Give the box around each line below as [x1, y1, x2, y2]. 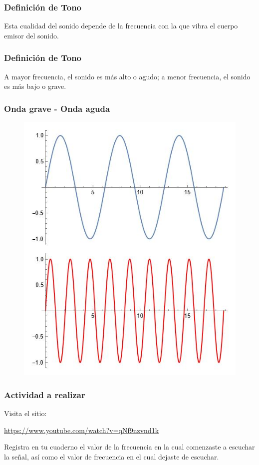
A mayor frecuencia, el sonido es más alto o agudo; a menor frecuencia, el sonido [4, 71, 251, 81]
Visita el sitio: [4, 408, 47, 418]
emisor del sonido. [4, 30, 59, 40]
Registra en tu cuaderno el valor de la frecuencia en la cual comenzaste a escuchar [4, 442, 255, 452]
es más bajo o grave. [4, 81, 66, 91]
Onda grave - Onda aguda [4, 102, 110, 114]
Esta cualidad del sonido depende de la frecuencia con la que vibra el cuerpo [4, 20, 238, 31]
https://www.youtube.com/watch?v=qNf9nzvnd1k [4, 425, 159, 435]
